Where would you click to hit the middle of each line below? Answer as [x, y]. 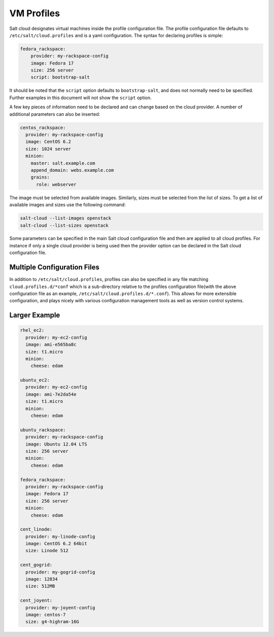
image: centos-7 [46, 614]
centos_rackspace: [43, 128]
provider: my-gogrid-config [60, 572]
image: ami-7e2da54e [51, 394]
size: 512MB [40, 586]
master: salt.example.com [63, 163]
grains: [40, 177]
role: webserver [56, 184]
